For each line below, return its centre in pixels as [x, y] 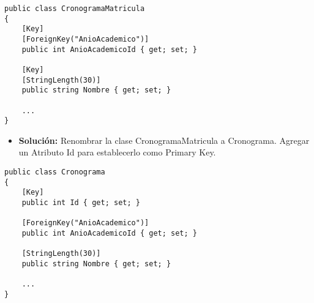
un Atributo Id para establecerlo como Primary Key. [117, 152]
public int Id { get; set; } [81, 203]
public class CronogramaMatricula [75, 9]
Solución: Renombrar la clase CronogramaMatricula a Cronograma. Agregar [164, 140]
